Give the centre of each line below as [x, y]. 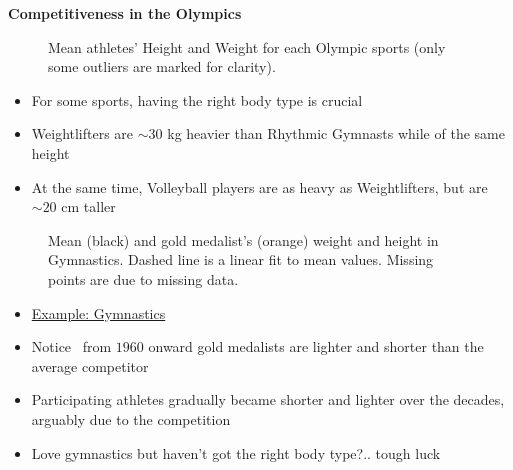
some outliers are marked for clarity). [162, 66]
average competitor [90, 365]
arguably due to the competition [131, 418]
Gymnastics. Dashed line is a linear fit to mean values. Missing [241, 259]
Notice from [71, 346]
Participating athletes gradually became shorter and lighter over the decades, [268, 399]
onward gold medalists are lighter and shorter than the [316, 346]
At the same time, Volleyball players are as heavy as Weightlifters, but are [259, 186]
